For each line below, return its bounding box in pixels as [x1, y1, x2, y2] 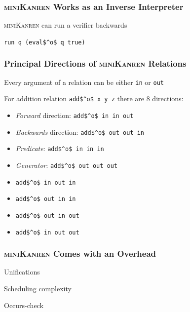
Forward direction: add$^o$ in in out [15, 110, 134, 120]
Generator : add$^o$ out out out [15, 159, 118, 170]
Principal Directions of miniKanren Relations [4, 57, 187, 70]
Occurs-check [4, 300, 43, 310]
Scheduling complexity [4, 283, 72, 294]
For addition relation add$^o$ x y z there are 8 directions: [4, 93, 184, 104]
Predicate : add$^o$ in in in [15, 143, 104, 154]
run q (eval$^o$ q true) [4, 39, 85, 46]
